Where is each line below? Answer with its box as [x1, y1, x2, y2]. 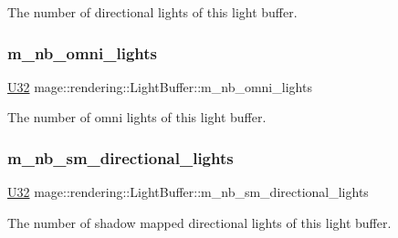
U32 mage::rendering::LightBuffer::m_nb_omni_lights [7, 77, 312, 96]
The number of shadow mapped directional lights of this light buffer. [7, 212, 392, 232]
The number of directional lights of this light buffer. [7, 3, 298, 21]
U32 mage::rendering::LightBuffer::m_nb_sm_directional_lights [7, 182, 369, 202]
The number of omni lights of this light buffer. [7, 108, 267, 127]
